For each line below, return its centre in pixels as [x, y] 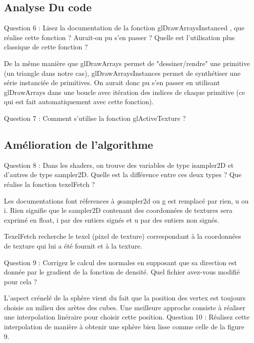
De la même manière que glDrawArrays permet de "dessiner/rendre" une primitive [127, 63]
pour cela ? [21, 281]
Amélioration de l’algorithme [79, 144]
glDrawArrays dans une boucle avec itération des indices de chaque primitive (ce [125, 92]
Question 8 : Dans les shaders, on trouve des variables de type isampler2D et [119, 165]
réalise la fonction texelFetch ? [50, 184]
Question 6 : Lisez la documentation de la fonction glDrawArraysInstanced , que [124, 28]
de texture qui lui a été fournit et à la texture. [73, 245]
